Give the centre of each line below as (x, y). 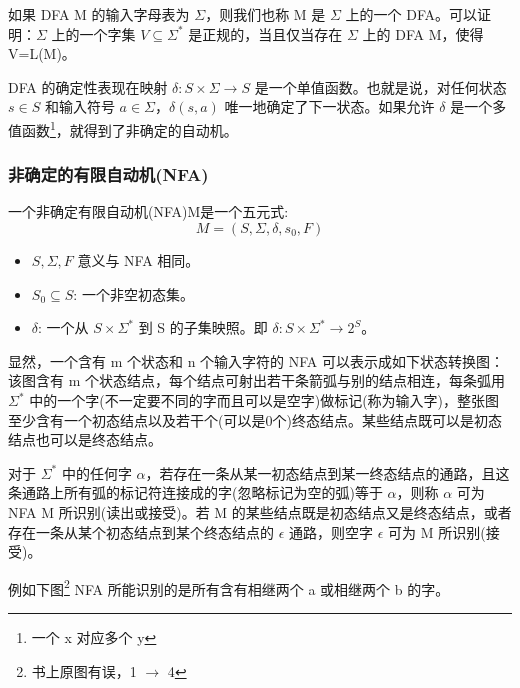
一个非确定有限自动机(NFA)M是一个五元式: (148, 211)
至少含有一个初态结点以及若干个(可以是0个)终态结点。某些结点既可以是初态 (255, 419)
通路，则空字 (331, 531)
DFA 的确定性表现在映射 (88, 86)
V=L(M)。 (42, 53)
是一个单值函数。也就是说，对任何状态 (380, 86)
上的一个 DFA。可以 (411, 14)
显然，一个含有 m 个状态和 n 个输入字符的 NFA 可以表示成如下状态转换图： (256, 360)
